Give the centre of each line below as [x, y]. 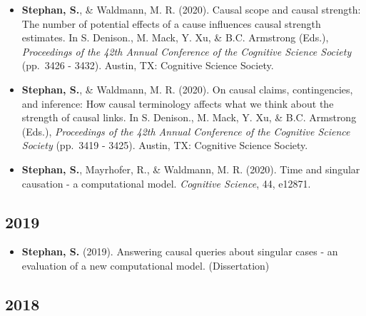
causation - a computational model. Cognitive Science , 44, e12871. [166, 183]
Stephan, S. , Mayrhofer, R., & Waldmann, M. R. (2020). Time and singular [191, 169]
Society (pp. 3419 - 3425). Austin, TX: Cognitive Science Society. [165, 145]
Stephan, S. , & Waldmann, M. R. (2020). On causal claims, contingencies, [187, 89]
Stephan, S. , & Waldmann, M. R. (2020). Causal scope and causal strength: [191, 9]
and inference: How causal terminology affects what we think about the [178, 103]
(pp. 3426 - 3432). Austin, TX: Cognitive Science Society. [148, 65]
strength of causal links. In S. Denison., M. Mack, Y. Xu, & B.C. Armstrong [189, 117]
